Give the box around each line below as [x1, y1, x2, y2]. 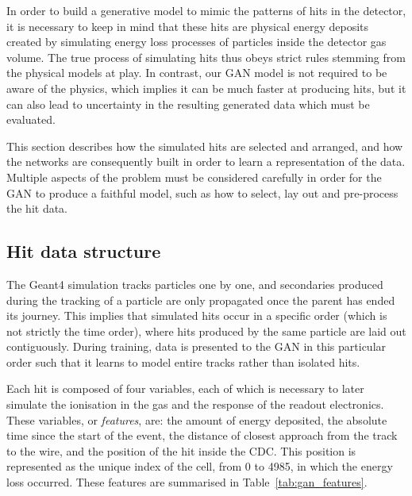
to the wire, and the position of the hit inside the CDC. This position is [6, 442, 356, 459]
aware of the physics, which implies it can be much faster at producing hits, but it [6, 79, 406, 96]
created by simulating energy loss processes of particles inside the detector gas [6, 33, 387, 50]
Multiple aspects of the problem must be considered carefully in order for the [6, 168, 382, 185]
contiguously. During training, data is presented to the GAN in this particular [6, 338, 387, 355]
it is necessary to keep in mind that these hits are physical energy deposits [6, 17, 369, 34]
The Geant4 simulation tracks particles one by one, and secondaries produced [6, 275, 383, 292]
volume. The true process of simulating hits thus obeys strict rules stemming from [6, 48, 406, 65]
